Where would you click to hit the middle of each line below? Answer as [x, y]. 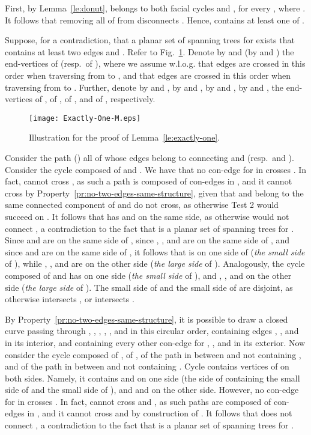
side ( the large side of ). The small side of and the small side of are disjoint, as [149, 287]
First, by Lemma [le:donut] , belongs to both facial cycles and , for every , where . [155, 8]
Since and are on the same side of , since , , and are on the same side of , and [147, 240]
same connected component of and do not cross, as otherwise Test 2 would [142, 205]
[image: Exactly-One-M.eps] [85, 118]
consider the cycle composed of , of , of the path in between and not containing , [153, 354]
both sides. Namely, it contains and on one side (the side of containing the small [152, 378]
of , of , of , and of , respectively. [95, 99]
